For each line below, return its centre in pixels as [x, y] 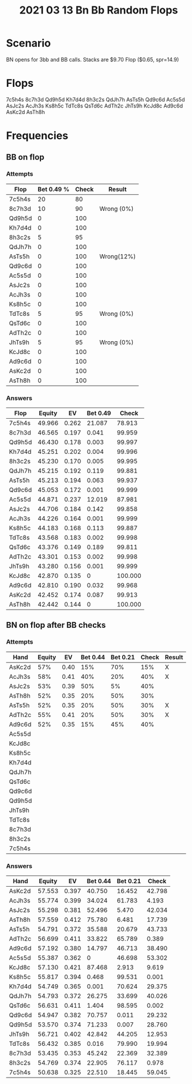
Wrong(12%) [118, 256]
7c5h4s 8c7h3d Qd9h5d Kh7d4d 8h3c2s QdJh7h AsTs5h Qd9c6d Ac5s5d [95, 99]
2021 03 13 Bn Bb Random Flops [99, 10]
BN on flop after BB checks [56, 625]
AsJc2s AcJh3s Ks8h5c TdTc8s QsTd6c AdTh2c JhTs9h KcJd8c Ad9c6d [95, 106]
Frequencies [37, 136]
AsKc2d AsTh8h [26, 112]
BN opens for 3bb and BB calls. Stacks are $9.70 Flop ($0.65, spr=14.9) [92, 59]
